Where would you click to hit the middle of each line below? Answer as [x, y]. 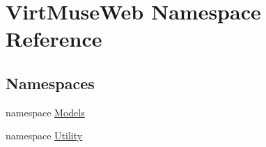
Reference [54, 39]
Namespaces [50, 83]
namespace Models [45, 112]
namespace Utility [44, 136]
